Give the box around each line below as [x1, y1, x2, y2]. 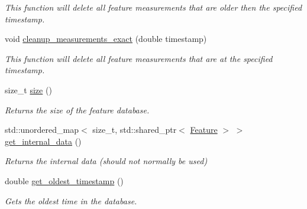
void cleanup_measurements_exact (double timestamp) [5, 32, 207, 45]
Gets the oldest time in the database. [5, 194, 137, 207]
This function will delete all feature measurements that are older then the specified [5, 1, 302, 13]
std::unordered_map [5, 123, 79, 136]
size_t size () [5, 83, 52, 96]
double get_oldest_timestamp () [5, 174, 124, 187]
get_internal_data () [5, 135, 82, 147]
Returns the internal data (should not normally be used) [5, 155, 208, 167]
